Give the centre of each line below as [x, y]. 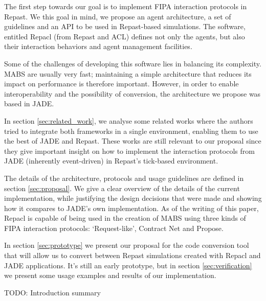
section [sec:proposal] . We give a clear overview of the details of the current [122, 188]
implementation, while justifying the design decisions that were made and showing [133, 198]
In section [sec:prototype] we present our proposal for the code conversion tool [127, 245]
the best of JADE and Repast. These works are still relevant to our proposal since [133, 141]
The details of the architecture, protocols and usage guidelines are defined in [124, 178]
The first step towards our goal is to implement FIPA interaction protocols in [126, 6]
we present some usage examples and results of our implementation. [110, 275]
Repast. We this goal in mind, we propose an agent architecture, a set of [118, 16]
